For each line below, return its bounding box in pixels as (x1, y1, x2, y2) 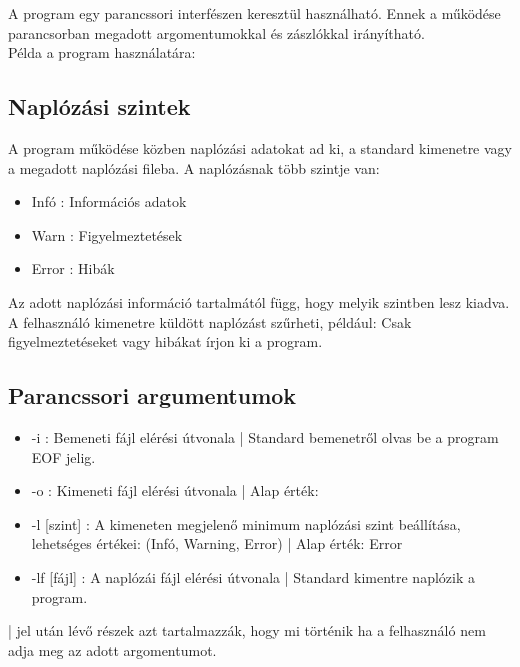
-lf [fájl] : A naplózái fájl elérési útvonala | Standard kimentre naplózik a (31, 566, 475, 587)
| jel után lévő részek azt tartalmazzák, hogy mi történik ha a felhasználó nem (8, 620, 486, 641)
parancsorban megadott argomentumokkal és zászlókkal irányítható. (8, 22, 425, 43)
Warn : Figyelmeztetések (31, 224, 183, 245)
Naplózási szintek (8, 91, 191, 122)
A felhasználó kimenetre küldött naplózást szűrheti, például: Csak (8, 311, 412, 332)
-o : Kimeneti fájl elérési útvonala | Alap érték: (31, 480, 319, 501)
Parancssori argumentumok (8, 380, 297, 411)
